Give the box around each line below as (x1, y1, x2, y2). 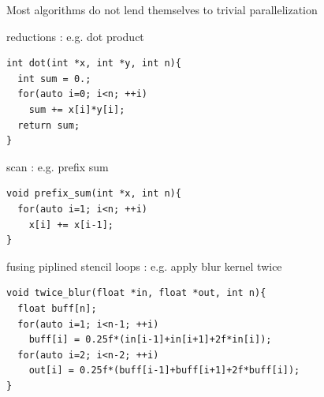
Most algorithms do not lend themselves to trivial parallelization (6, 2, 318, 17)
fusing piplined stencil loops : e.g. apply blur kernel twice (6, 257, 282, 274)
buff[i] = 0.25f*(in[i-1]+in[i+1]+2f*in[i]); (28, 334, 272, 346)
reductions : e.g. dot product (6, 28, 144, 44)
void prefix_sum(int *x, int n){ (6, 188, 181, 200)
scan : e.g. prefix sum (6, 158, 109, 174)
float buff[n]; (17, 302, 97, 314)
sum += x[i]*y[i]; (28, 103, 125, 115)
